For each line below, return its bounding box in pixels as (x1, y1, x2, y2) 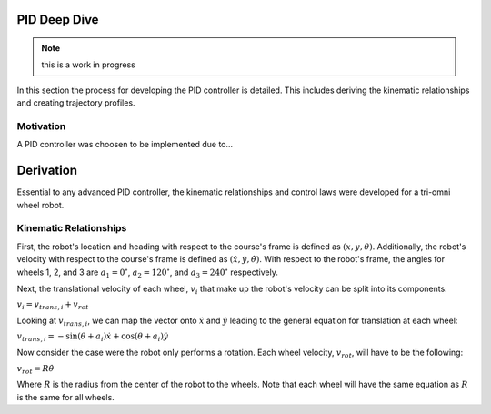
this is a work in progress (41, 59, 135, 70)
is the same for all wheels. (16, 391, 115, 402)
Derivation (16, 163, 77, 178)
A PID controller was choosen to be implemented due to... (16, 139, 234, 150)
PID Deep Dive (16, 12, 99, 27)
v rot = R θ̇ (16, 363, 55, 376)
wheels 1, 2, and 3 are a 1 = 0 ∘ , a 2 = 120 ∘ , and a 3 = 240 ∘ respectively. (16, 265, 279, 279)
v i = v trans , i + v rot (16, 299, 89, 312)
